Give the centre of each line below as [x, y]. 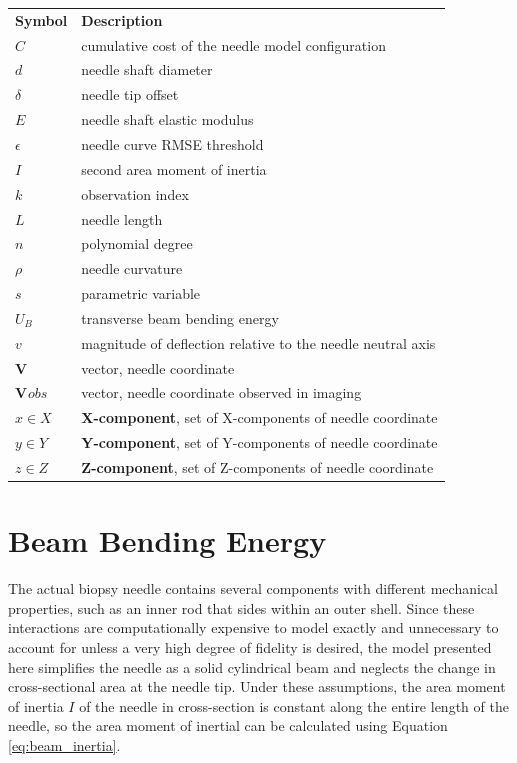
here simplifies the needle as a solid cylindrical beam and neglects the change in [252, 666]
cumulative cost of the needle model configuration [233, 44]
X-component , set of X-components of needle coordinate [259, 417]
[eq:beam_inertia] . [64, 744]
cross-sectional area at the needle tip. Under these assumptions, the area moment [257, 686]
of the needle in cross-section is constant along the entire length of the [294, 705]
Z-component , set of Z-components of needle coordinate [257, 466]
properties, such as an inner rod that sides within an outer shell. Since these [241, 607]
